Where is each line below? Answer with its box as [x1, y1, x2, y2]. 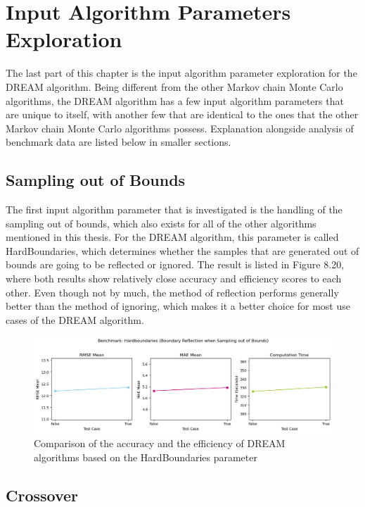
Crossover [6, 484, 79, 506]
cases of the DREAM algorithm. [6, 312, 144, 327]
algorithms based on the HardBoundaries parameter [34, 449, 257, 464]
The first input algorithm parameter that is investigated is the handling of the [6, 202, 342, 217]
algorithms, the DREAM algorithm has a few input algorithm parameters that [6, 93, 344, 108]
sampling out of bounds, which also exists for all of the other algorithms [6, 215, 316, 230]
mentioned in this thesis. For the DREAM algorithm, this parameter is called [6, 230, 339, 244]
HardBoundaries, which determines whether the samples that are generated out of [6, 243, 359, 258]
